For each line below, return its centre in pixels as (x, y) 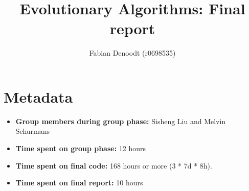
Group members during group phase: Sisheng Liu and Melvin (121, 121)
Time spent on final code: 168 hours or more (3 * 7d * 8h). (114, 165)
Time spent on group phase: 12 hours (81, 148)
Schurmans (33, 131)
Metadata (38, 96)
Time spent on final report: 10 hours (79, 183)
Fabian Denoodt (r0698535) (132, 53)
